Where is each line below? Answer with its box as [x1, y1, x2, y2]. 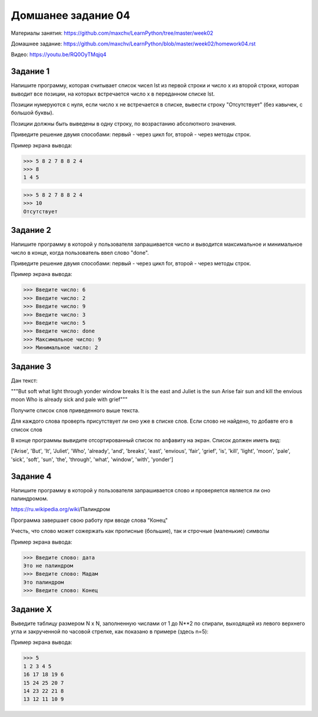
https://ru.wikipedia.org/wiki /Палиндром [11, 506, 110, 513]
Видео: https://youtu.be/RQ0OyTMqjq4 [11, 51, 107, 58]
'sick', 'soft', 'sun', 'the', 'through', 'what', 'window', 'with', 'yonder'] [11, 456, 174, 463]
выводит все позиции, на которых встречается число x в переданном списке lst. [11, 90, 215, 97]
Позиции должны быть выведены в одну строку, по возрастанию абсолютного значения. [11, 120, 237, 127]
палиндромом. [11, 495, 48, 502]
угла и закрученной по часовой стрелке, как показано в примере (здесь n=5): [11, 628, 209, 635]
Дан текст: [11, 377, 38, 384]
